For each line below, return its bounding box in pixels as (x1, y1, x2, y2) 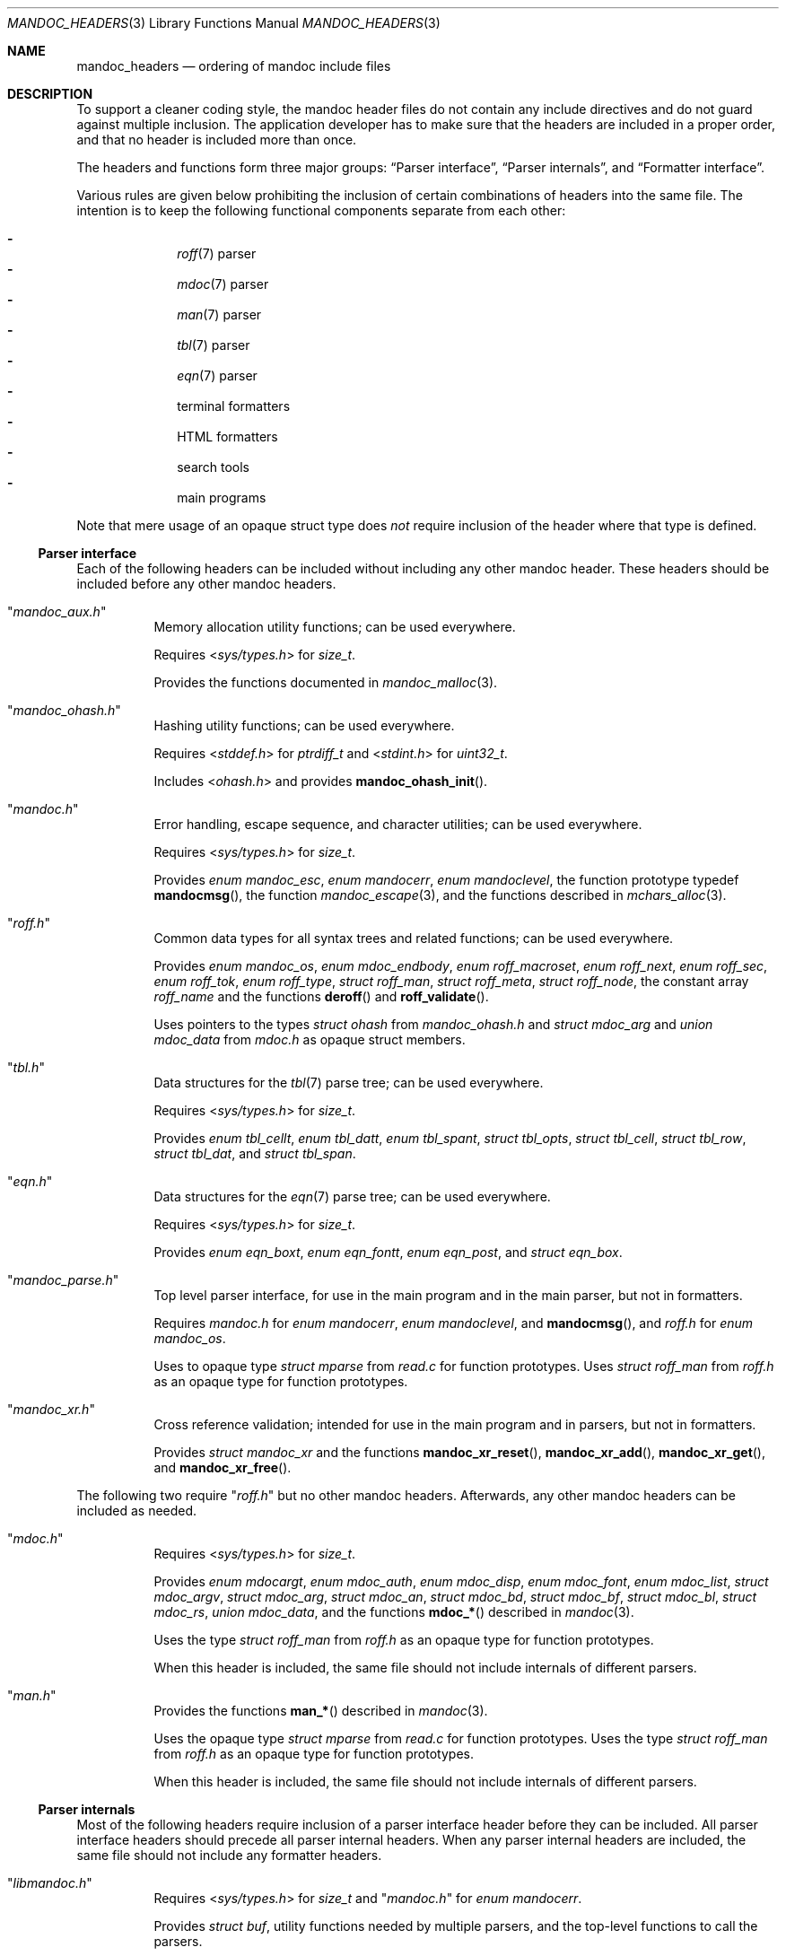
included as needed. (76, 1503, 197, 1518)
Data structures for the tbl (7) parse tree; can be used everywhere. (153, 1075, 544, 1090)
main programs (177, 490, 266, 505)
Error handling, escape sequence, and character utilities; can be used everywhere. (153, 816, 642, 832)
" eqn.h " (7, 1174, 53, 1189)
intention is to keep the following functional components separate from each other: (76, 203, 566, 218)
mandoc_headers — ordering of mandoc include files (76, 58, 391, 74)
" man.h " (7, 1688, 57, 1703)
